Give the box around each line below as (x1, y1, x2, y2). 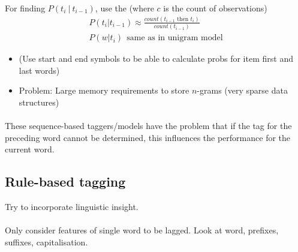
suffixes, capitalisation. (5, 236, 88, 248)
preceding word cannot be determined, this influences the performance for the (5, 131, 291, 143)
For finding (5, 2, 46, 14)
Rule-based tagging (5, 172, 126, 191)
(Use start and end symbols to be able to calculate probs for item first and (19, 52, 293, 65)
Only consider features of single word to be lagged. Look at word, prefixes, (5, 224, 279, 236)
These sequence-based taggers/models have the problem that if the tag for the (5, 119, 292, 132)
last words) (19, 64, 60, 76)
